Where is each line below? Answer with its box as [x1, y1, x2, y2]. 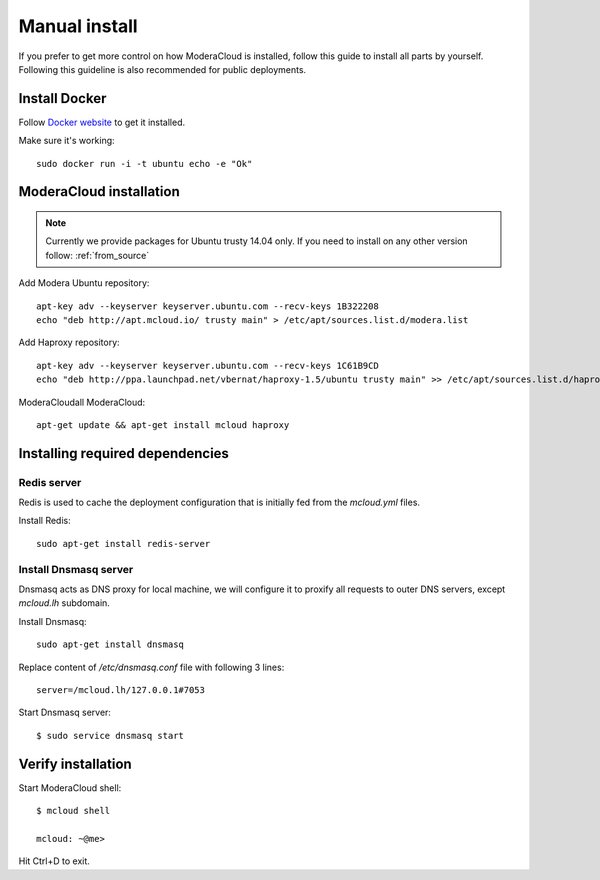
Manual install [18, 15, 139, 37]
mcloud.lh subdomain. [18, 597, 110, 609]
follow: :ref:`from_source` [45, 249, 150, 261]
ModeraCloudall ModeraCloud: [18, 396, 146, 408]
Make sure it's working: [18, 135, 115, 147]
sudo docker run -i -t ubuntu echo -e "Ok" [36, 158, 253, 169]
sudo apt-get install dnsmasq [36, 639, 185, 650]
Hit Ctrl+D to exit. [18, 855, 90, 867]
